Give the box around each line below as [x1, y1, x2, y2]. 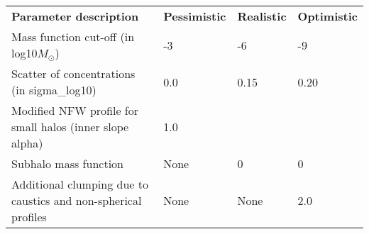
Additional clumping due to [11, 176, 148, 192]
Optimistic [297, 8, 358, 24]
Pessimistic [163, 8, 226, 24]
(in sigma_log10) [11, 82, 97, 98]
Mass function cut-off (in [11, 28, 135, 45]
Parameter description [11, 8, 139, 24]
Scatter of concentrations [11, 65, 136, 82]
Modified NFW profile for [11, 102, 139, 118]
